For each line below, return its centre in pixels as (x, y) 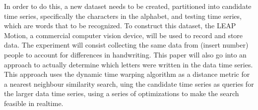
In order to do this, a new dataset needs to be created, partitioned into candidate (128, 6)
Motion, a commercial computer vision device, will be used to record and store (124, 35)
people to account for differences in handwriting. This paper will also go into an (125, 54)
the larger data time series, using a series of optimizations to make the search (122, 93)
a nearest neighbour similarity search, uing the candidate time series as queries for (129, 83)
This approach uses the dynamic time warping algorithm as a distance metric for (127, 74)
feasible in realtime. (34, 103)
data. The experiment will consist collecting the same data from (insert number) (126, 45)
